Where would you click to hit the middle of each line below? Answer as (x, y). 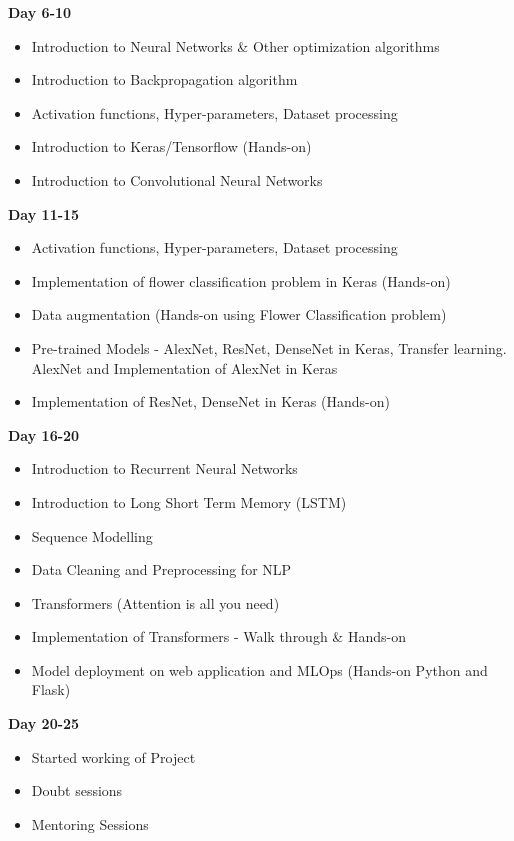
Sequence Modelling (92, 535)
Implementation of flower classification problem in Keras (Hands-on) (241, 280)
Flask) (51, 689)
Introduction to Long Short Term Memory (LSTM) (189, 501)
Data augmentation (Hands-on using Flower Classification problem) (239, 314)
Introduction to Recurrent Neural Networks (164, 468)
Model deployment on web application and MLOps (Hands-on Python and (259, 669)
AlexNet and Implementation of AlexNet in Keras (184, 367)
